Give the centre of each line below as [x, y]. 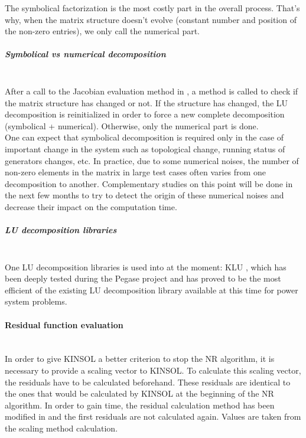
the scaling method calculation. [61, 428]
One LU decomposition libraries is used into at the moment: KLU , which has [146, 267]
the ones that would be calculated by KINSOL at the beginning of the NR [139, 393]
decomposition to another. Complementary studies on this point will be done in [149, 183]
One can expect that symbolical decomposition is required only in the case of [144, 137]
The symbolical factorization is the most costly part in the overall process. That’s [152, 8]
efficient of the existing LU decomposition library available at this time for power [152, 290]
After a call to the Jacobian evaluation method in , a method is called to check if [152, 91]
